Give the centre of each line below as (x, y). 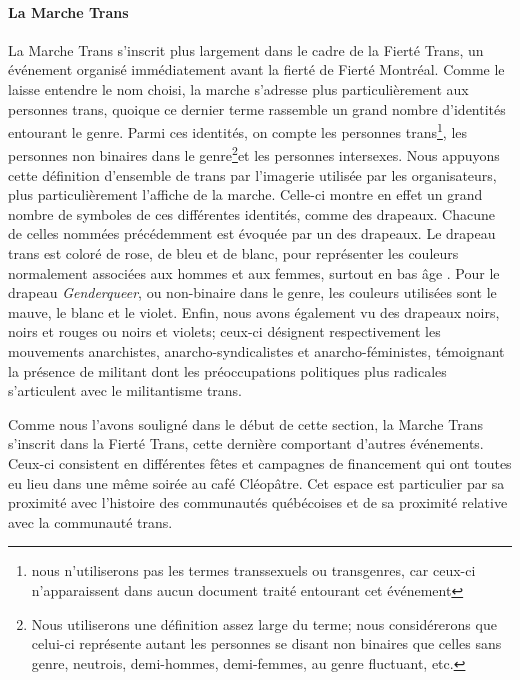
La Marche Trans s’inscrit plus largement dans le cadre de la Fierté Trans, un (246, 49)
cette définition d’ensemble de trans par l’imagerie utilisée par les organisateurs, (252, 174)
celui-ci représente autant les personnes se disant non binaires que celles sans (266, 643)
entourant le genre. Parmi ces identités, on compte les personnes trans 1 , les (238, 130)
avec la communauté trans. (90, 521)
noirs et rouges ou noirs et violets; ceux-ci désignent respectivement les (224, 331)
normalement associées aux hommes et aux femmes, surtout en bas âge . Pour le (254, 272)
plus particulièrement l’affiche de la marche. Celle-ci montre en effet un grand (245, 194)
